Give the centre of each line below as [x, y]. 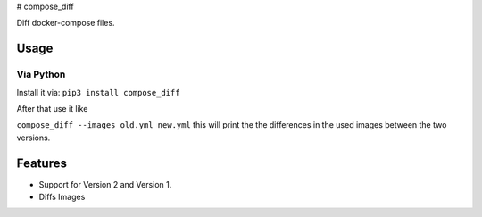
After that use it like [52, 108]
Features [42, 163]
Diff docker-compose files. [66, 23]
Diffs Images [62, 197]
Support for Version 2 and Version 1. [105, 184]
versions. [33, 138]
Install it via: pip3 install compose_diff [98, 92]
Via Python [41, 74]
